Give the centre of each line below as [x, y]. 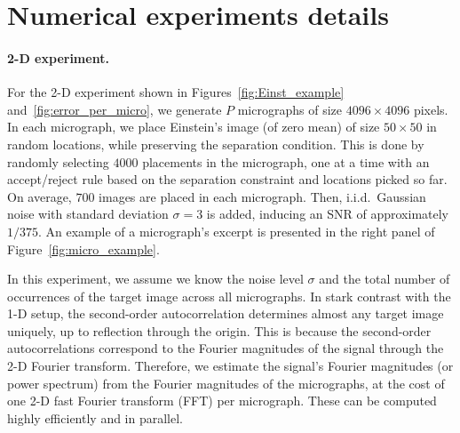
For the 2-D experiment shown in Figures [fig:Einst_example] [176, 92]
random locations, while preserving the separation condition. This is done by [216, 144]
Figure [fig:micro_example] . [83, 249]
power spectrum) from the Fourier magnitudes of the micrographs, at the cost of [226, 383]
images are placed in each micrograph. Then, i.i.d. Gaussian [262, 196]
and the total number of [385, 279]
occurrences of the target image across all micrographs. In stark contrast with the [229, 296]
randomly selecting [58, 161]
